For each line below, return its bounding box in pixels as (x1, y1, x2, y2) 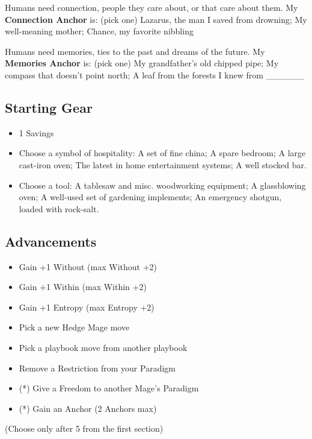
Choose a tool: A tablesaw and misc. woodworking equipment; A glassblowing (19, 178, 306, 191)
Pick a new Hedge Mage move (19, 321, 130, 333)
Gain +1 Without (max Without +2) (19, 260, 157, 273)
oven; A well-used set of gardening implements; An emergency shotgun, (19, 191, 282, 203)
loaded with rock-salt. (19, 202, 99, 215)
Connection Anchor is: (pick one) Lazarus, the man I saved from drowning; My (5, 13, 307, 25)
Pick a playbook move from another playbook (19, 341, 188, 353)
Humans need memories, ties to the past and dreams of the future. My (5, 45, 265, 57)
